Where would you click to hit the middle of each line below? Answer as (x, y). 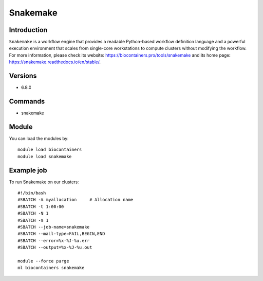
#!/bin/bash (32, 193)
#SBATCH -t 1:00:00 (41, 206)
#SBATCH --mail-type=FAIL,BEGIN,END (61, 234)
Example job (28, 170)
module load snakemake (45, 156)
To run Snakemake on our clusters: (44, 182)
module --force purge (43, 261)
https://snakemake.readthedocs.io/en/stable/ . (55, 62)
